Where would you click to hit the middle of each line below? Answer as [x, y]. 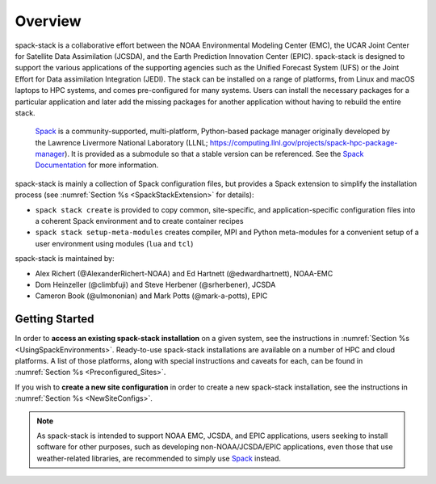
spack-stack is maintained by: [65, 259]
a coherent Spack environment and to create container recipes [139, 221]
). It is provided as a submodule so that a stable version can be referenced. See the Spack [214, 154]
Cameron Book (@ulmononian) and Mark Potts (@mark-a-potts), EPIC [151, 296]
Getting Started [55, 319]
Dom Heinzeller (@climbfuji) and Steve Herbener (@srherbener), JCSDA [155, 284]
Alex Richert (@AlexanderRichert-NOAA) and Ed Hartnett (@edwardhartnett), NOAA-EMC [184, 273]
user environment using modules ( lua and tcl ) [114, 243]
